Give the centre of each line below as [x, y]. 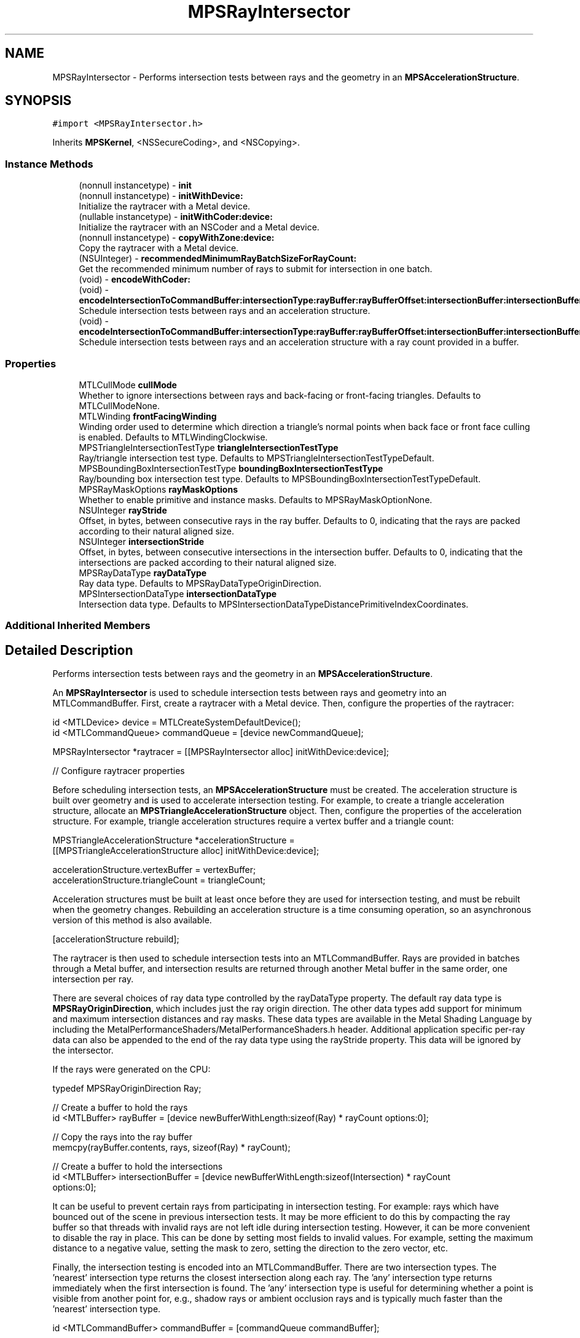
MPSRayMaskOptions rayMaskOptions [158, 489]
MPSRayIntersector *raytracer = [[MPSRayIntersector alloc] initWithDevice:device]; [221, 752]
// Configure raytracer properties [119, 771]
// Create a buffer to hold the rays [120, 1108]
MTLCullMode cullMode [128, 385]
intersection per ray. [93, 979]
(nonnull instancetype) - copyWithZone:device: [177, 238]
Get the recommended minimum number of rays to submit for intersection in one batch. [256, 269]
